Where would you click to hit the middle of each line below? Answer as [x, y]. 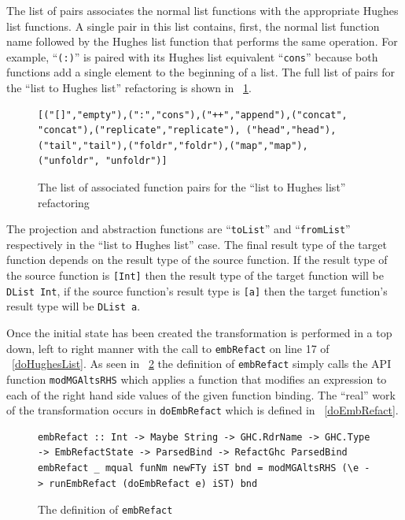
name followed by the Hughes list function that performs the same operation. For [202, 41]
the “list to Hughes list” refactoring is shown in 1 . [129, 88]
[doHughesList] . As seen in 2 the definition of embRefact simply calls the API [202, 364]
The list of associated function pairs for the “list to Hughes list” [192, 187]
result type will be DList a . [74, 306]
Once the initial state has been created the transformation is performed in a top [199, 332]
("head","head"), [291, 130]
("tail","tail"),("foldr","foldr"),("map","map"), [173, 145]
